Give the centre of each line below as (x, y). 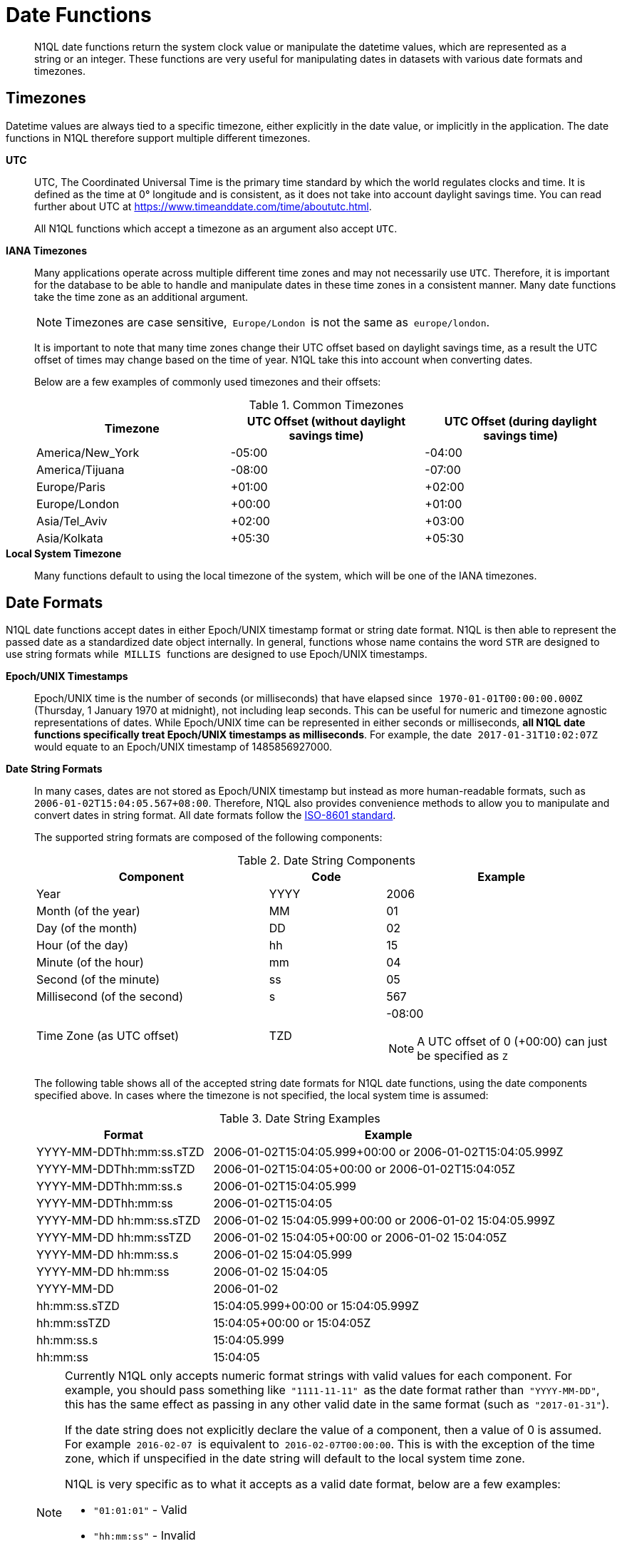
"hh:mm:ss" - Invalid (145, 1536)
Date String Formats (54, 769)
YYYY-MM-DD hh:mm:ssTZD (114, 1238)
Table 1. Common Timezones (326, 404)
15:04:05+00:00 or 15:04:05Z (292, 1323)
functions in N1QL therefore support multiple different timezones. (158, 138)
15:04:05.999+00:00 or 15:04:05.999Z (316, 1306)
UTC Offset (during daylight (520, 421)
